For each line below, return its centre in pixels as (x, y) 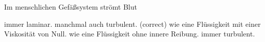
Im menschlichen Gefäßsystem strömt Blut (71, 7)
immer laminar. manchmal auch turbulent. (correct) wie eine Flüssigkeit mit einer (132, 24)
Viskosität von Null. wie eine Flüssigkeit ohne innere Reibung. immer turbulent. (130, 34)
